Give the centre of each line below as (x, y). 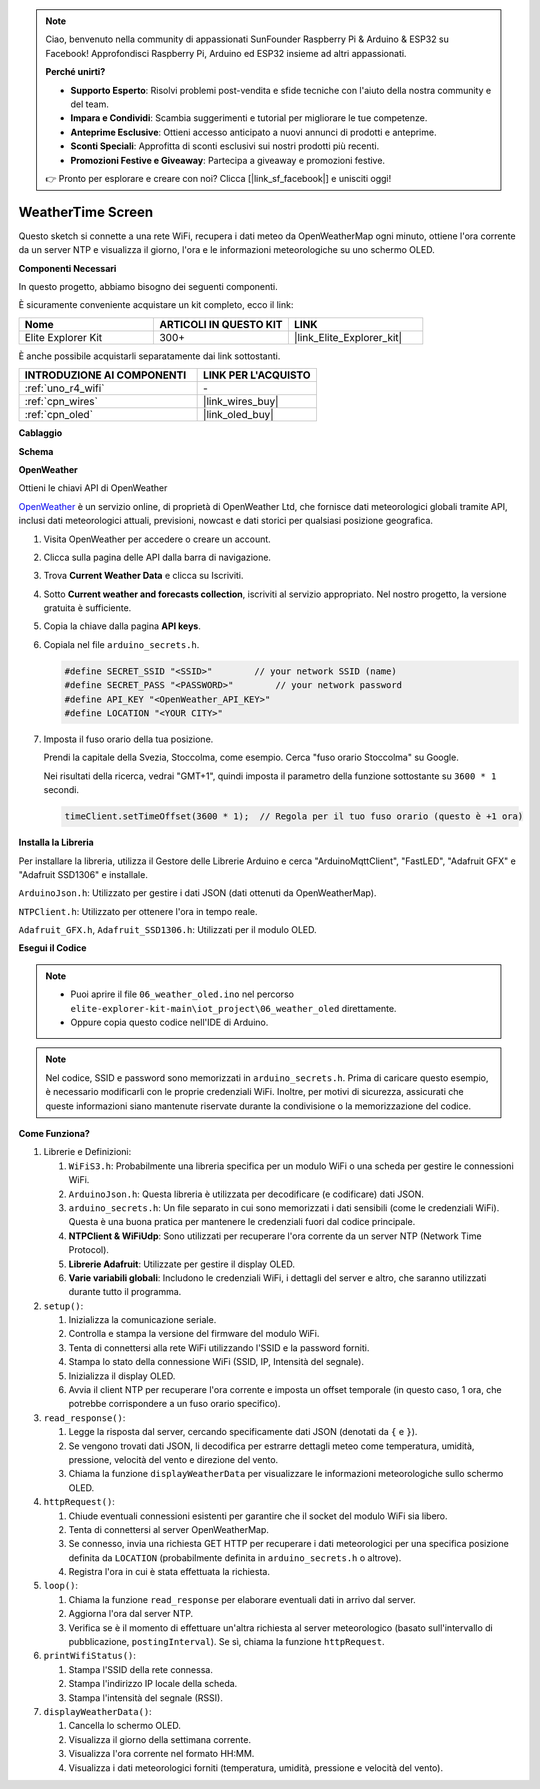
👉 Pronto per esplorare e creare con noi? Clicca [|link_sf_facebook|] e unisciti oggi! (218, 178)
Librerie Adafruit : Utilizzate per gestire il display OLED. (181, 1264)
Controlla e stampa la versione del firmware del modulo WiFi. (194, 1334)
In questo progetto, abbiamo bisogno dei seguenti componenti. (148, 286)
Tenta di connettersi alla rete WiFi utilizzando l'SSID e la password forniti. (219, 1347)
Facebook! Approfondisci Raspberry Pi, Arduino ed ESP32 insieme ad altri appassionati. (226, 53)
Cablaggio (40, 433)
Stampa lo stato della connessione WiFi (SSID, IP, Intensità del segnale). (216, 1362)
